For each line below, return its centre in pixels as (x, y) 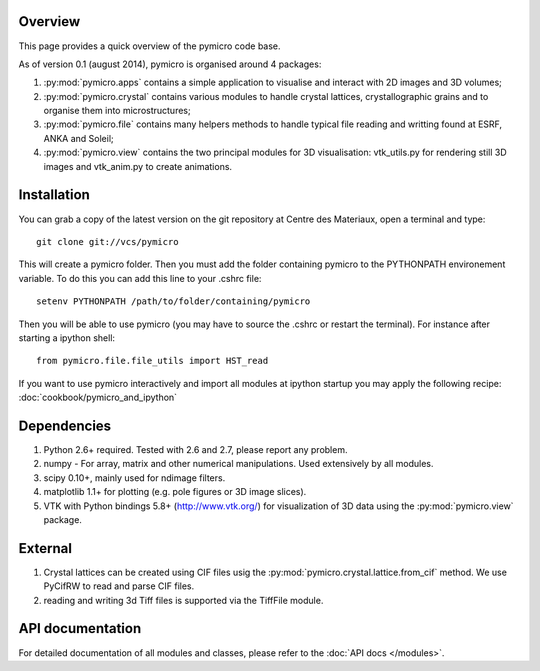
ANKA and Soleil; (78, 138)
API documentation (80, 628)
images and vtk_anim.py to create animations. (138, 166)
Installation (54, 195)
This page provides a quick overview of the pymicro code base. (149, 46)
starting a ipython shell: (66, 337)
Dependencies (65, 425)
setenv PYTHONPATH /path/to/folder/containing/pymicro (173, 301)
